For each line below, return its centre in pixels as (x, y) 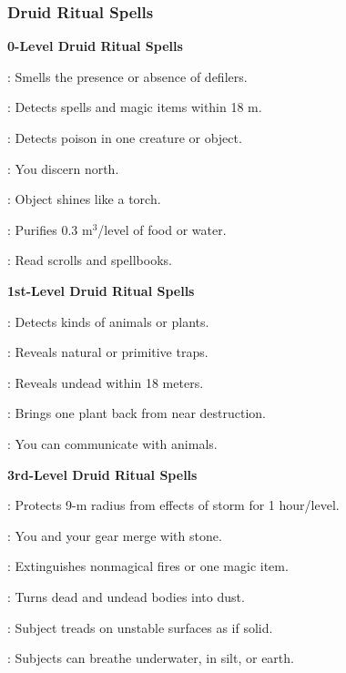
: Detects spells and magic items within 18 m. (135, 107)
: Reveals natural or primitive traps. (108, 352)
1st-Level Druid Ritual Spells (101, 290)
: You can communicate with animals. (112, 443)
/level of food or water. (162, 229)
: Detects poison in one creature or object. (125, 138)
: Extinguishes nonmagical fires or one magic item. (148, 566)
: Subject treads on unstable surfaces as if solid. (140, 627)
